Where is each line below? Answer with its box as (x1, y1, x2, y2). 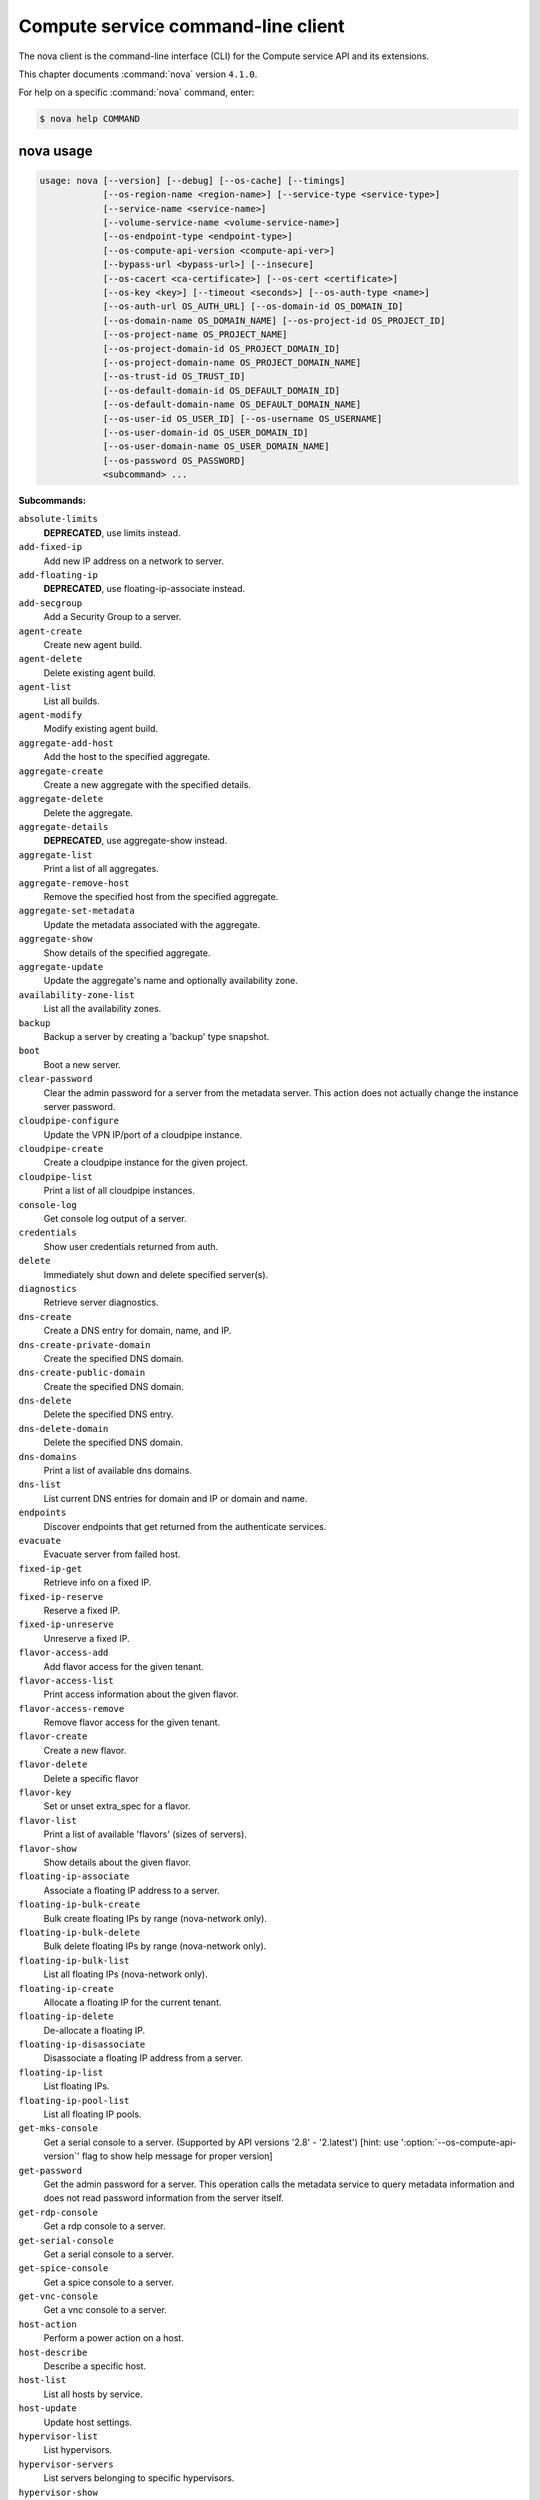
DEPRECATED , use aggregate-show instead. (43, 835, 228, 847)
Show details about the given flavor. (43, 1856, 192, 1868)
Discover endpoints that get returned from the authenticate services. (43, 1520, 327, 1532)
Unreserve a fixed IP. (43, 1632, 130, 1644)
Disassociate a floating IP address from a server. (43, 2052, 244, 2064)
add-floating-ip (18, 570, 99, 581)
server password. (43, 1100, 116, 1112)
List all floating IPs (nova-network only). (43, 1968, 209, 1980)
